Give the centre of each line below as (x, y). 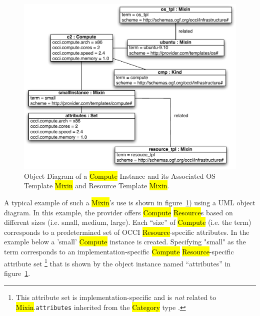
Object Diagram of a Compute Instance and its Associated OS (120, 176)
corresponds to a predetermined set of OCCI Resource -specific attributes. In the (127, 232)
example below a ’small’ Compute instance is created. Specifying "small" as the (125, 242)
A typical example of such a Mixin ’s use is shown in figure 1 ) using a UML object (130, 202)
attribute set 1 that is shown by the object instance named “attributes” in (117, 262)
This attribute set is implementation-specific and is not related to (116, 297)
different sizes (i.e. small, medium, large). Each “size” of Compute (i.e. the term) (128, 222)
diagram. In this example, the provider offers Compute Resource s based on (118, 212)
